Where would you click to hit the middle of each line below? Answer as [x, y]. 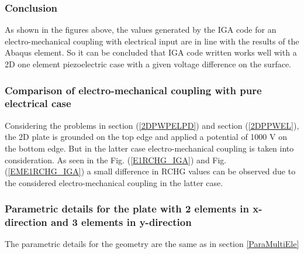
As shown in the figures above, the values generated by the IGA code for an [141, 30]
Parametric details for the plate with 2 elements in [127, 209]
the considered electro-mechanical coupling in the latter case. [114, 182]
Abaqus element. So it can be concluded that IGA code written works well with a [151, 52]
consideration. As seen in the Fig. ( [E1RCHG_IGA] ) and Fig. [116, 159]
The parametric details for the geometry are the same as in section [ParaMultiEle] [152, 244]
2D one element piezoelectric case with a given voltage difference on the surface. [148, 64]
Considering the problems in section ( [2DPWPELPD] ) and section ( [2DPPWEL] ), [152, 125]
